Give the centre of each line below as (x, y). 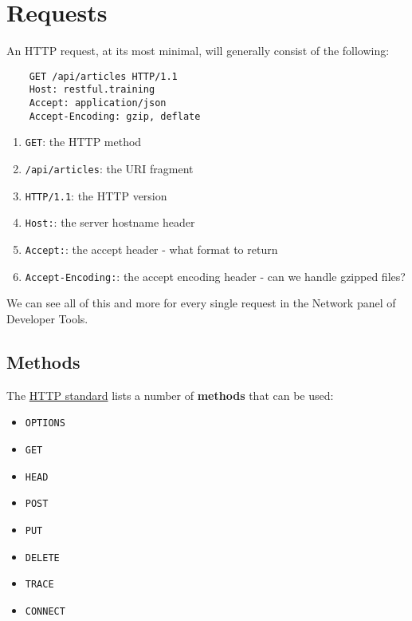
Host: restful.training (92, 90)
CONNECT (45, 611)
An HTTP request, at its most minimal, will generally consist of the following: (198, 51)
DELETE (42, 558)
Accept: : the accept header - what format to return (151, 249)
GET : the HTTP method (83, 142)
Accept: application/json (98, 103)
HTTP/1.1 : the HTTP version (96, 195)
